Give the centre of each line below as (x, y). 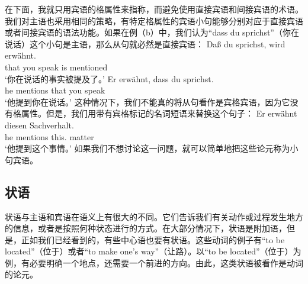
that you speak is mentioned (56, 67)
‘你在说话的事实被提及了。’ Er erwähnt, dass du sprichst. (109, 78)
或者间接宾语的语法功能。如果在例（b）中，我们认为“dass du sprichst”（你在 (152, 32)
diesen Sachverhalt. (39, 125)
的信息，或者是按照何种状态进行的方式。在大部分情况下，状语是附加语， (146, 228)
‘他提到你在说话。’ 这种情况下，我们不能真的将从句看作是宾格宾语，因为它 (147, 101)
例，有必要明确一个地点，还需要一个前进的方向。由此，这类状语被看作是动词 (154, 262)
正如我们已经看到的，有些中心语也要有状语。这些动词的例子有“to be (153, 239)
